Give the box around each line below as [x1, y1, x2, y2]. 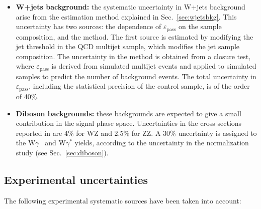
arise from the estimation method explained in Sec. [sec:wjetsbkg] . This [16, 11, 237, 22]
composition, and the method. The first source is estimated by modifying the [16, 31, 253, 42]
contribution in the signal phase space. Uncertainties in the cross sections [16, 118, 242, 128]
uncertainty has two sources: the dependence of [16, 21, 161, 32]
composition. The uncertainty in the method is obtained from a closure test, [16, 51, 251, 61]
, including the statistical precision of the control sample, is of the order [29, 81, 250, 91]
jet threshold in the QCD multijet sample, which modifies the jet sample [16, 41, 240, 52]
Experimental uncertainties [4, 171, 148, 187]
